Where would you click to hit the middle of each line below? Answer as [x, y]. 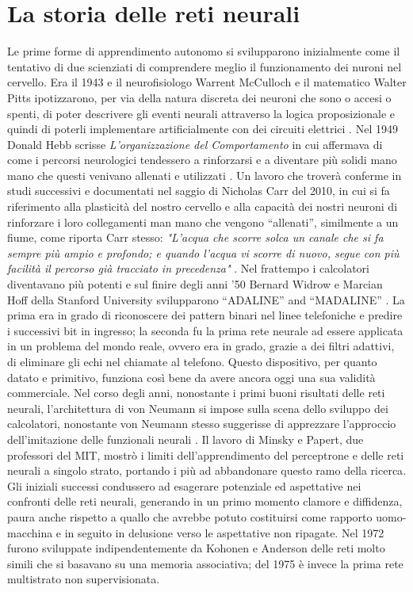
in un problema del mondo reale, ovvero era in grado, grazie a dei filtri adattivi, [201, 346]
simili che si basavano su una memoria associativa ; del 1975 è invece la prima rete [205, 563]
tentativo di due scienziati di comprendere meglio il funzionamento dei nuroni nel [205, 66]
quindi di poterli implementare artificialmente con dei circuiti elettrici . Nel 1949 [203, 129]
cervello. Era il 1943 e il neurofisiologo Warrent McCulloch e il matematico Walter [207, 82]
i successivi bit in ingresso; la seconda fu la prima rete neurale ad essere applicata [205, 330]
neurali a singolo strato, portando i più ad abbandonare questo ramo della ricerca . [207, 470]
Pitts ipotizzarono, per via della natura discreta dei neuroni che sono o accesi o [199, 97]
